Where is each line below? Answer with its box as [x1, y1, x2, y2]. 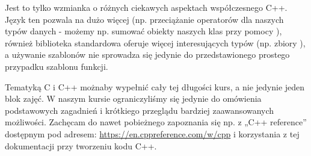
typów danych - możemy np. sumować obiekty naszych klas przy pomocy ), [5, 25, 282, 37]
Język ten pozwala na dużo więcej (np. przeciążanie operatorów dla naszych [5, 13, 284, 25]
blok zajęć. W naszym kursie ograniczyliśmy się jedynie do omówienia [5, 92, 262, 105]
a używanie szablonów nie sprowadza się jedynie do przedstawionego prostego [5, 48, 290, 61]
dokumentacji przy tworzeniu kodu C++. [5, 139, 157, 152]
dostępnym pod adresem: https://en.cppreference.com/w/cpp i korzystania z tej [5, 127, 300, 140]
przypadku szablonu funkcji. [5, 60, 108, 72]
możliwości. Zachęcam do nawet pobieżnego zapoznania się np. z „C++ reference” [5, 116, 307, 128]
